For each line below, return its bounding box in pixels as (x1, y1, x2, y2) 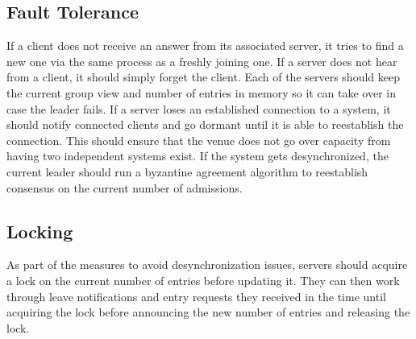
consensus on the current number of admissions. (6, 179, 243, 196)
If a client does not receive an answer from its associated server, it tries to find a (6, 37, 404, 54)
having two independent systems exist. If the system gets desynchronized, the (6, 147, 389, 164)
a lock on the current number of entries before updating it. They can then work (6, 271, 400, 288)
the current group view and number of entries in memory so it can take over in (6, 84, 397, 101)
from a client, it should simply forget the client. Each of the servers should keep (6, 68, 400, 85)
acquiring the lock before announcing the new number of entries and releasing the (6, 304, 410, 320)
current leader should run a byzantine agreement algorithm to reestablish (6, 163, 368, 180)
